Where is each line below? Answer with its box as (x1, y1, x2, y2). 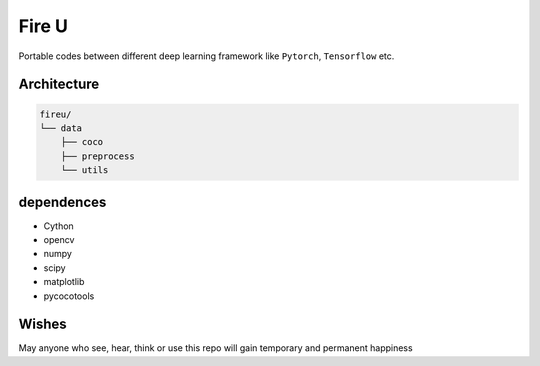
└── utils (60, 165, 109, 176)
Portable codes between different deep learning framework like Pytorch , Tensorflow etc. (18, 50, 395, 62)
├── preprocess (60, 150, 135, 162)
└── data (39, 122, 83, 134)
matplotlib (43, 276, 85, 288)
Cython (43, 220, 74, 232)
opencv (43, 234, 75, 245)
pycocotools (43, 290, 95, 302)
